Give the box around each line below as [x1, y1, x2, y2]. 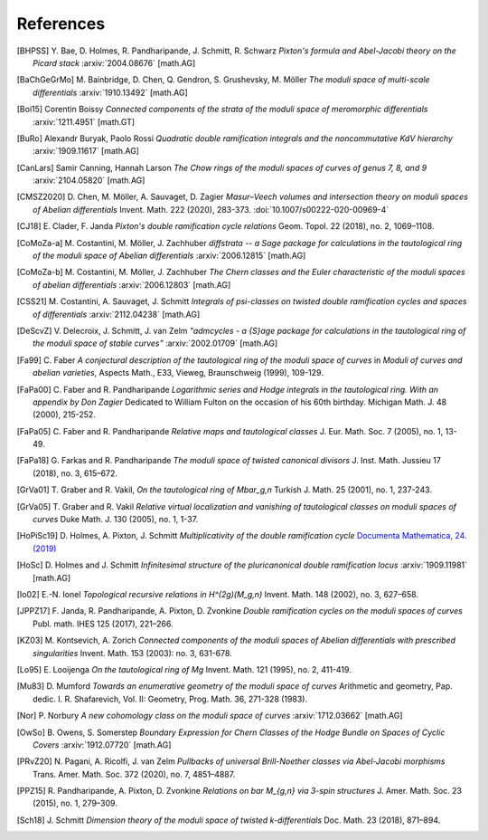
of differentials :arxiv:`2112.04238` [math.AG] [33, 309, 201, 320]
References [16, 14, 106, 33]
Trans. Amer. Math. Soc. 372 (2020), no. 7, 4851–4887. [33, 768, 236, 779]
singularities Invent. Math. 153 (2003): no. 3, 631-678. [33, 647, 232, 658]
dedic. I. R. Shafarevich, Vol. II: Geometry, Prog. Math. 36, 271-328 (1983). [33, 693, 307, 704]
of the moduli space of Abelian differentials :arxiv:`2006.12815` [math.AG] [33, 250, 306, 262]
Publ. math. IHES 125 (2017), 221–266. [33, 618, 174, 629]
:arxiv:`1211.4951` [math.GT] [33, 116, 136, 127]
